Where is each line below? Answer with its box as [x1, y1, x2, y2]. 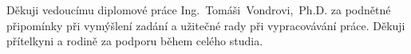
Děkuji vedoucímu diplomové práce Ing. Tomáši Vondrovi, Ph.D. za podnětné [6, 2, 391, 17]
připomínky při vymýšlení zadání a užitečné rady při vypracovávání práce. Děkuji [6, 17, 405, 33]
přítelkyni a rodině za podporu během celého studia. [6, 33, 263, 49]
